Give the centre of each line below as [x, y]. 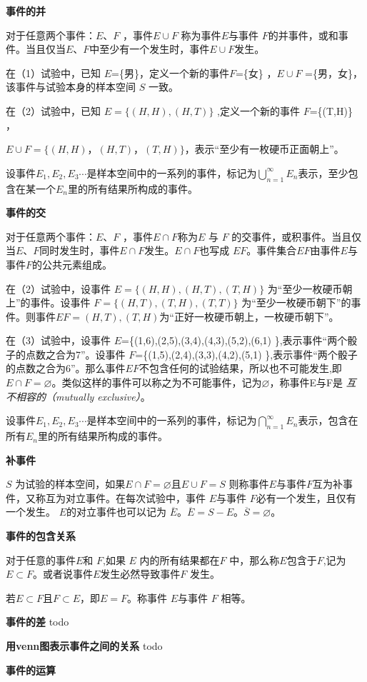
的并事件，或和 [303, 35]
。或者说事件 [63, 574]
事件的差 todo [37, 622]
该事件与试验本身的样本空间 [71, 87]
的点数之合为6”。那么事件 [66, 368]
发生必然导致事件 [140, 574]
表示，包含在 [328, 420]
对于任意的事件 [41, 560]
